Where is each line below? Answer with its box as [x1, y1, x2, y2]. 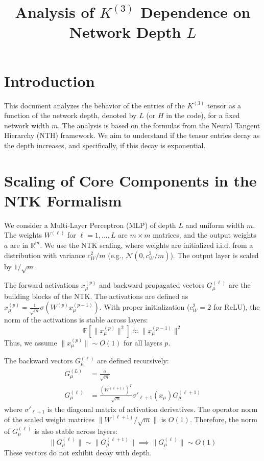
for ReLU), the [213, 302, 260, 312]
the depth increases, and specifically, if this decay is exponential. [4, 140, 206, 150]
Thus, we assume [4, 337, 57, 348]
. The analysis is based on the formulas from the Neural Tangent [58, 120, 260, 130]
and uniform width [185, 219, 245, 230]
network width [4, 120, 50, 130]
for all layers [124, 337, 162, 348]
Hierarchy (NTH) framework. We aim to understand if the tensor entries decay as [4, 130, 260, 141]
